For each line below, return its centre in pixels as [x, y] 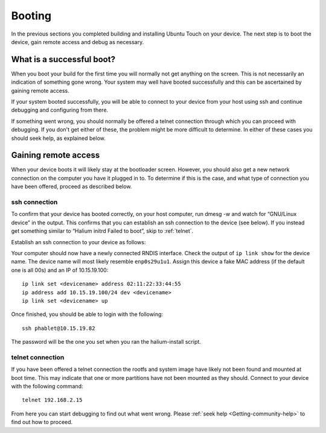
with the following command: [47, 387]
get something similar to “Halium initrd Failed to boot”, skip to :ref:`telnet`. [102, 231]
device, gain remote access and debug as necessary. [78, 42]
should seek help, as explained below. [58, 138]
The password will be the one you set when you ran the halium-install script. [106, 342]
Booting [31, 16]
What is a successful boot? [63, 59]
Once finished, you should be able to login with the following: [87, 314]
